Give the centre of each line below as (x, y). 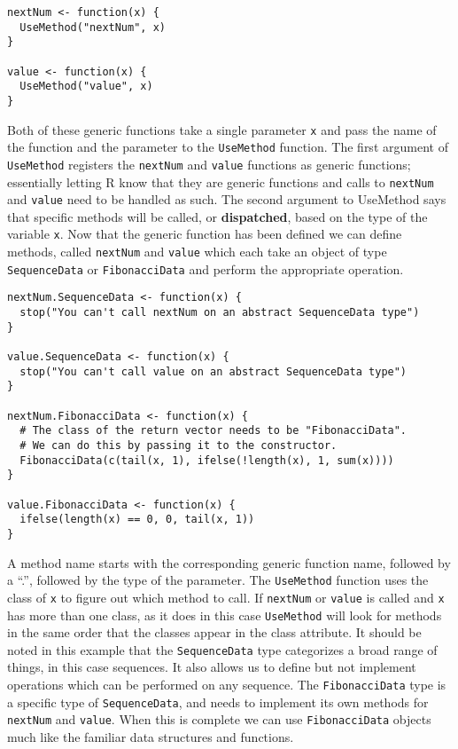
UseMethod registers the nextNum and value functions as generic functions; (209, 164)
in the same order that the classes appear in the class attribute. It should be (214, 632)
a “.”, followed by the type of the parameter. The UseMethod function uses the (218, 580)
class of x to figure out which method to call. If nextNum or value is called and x (226, 597)
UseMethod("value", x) (86, 87)
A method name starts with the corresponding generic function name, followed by (229, 562)
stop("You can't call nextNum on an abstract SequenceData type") (220, 313)
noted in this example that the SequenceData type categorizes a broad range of (222, 649)
